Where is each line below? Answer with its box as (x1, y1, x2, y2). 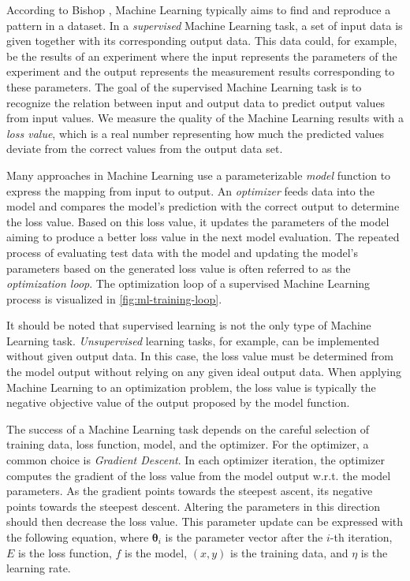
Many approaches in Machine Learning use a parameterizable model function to (6, 166, 391, 183)
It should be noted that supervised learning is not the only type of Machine (6, 317, 371, 333)
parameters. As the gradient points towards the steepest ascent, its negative (6, 482, 373, 499)
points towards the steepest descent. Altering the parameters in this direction (6, 497, 380, 514)
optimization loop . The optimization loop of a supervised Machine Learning (6, 275, 371, 292)
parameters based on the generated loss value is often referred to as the (6, 259, 351, 276)
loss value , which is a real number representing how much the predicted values (6, 125, 385, 141)
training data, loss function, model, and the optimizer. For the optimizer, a (6, 436, 369, 453)
